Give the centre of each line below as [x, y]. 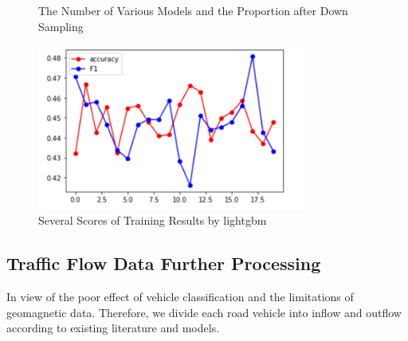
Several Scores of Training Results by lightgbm [153, 220]
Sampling [61, 26]
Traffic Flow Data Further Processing [164, 263]
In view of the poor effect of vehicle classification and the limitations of [180, 297]
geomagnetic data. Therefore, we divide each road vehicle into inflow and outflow [204, 312]
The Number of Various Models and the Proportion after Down [193, 10]
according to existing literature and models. [113, 328]
